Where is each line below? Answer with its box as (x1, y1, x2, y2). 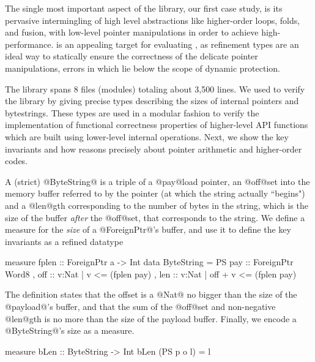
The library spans (5, 82, 71, 95)
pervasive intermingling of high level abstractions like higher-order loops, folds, (5, 13, 300, 26)
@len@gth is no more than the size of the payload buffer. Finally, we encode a (5, 312, 297, 325)
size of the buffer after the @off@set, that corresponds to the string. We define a (5, 211, 305, 224)
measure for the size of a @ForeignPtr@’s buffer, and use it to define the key (5, 223, 291, 236)
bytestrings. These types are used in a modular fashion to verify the (5, 106, 259, 119)
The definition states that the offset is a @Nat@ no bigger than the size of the (5, 288, 297, 301)
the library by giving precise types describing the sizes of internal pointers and (5, 94, 299, 107)
